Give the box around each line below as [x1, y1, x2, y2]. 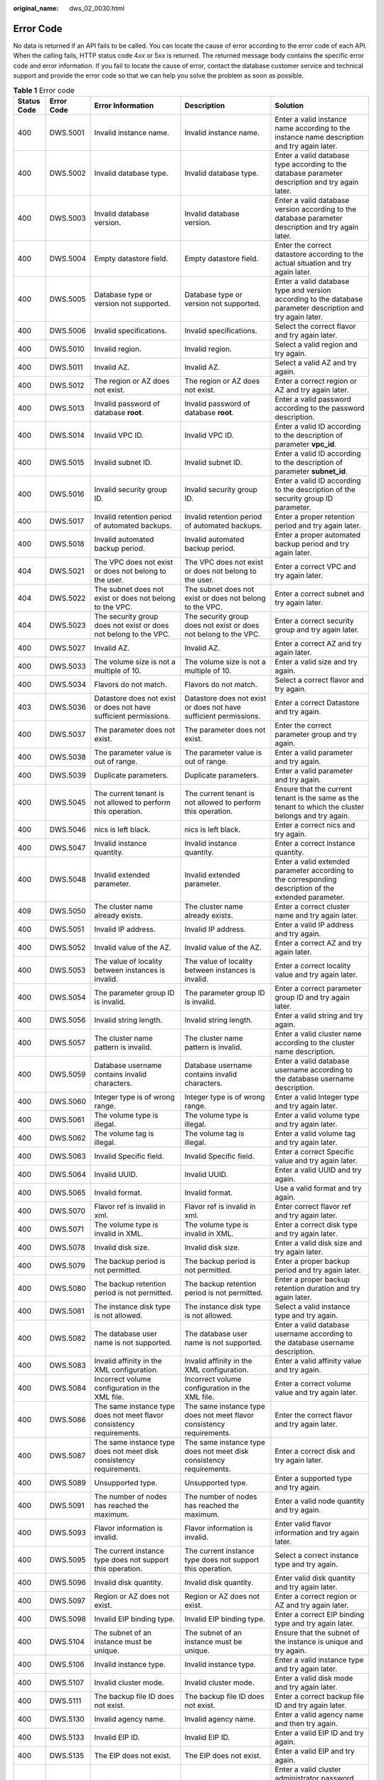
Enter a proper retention [274, 511, 355, 521]
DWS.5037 [49, 729, 86, 739]
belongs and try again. [274, 810, 350, 820]
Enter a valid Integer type [274, 1091, 359, 1101]
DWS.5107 [49, 1677, 85, 1687]
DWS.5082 [49, 1333, 86, 1343]
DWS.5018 [49, 538, 85, 548]
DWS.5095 [49, 1554, 86, 1564]
